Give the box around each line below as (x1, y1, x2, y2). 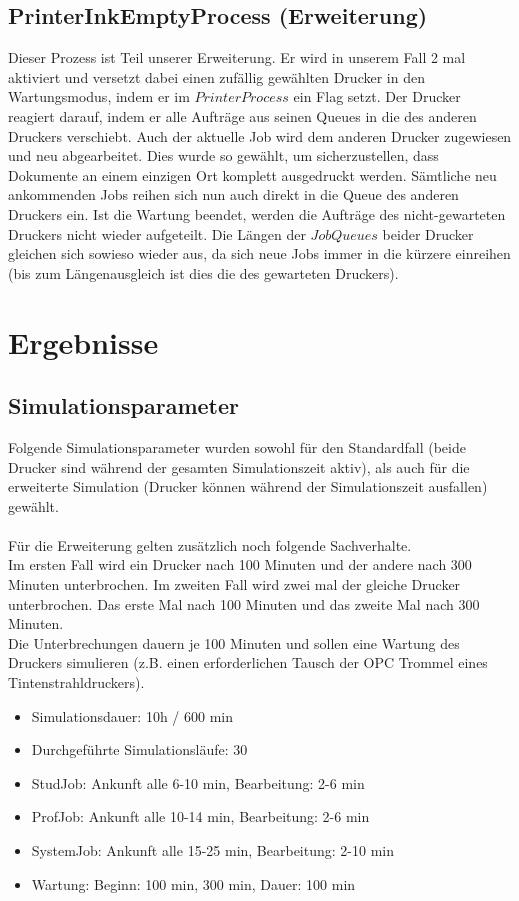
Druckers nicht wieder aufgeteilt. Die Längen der (8, 223, 306, 244)
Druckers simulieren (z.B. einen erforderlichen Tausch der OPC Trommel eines (8, 652, 488, 673)
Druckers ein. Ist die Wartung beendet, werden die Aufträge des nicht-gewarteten (8, 203, 506, 224)
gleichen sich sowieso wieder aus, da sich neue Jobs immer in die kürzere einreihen (8, 243, 511, 264)
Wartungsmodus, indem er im (8, 86, 190, 107)
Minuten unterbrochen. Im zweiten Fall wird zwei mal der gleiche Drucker (8, 574, 461, 595)
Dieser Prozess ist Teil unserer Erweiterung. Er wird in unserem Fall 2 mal (8, 47, 466, 68)
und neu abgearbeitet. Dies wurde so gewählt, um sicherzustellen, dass (8, 145, 439, 166)
